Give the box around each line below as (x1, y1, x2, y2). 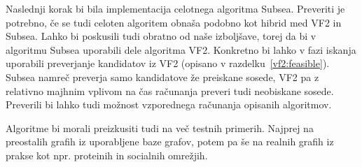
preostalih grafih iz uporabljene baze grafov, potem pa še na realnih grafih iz (6, 134, 334, 149)
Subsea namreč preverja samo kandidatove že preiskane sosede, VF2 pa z (6, 69, 319, 84)
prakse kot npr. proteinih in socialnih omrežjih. (6, 147, 208, 162)
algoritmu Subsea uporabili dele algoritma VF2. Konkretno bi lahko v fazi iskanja (6, 42, 356, 57)
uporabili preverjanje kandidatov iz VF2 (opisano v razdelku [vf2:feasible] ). (6, 56, 330, 71)
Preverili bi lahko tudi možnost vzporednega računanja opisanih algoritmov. (6, 97, 332, 112)
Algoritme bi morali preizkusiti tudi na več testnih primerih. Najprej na (6, 120, 314, 135)
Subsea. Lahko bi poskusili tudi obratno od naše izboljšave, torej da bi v (6, 29, 316, 43)
